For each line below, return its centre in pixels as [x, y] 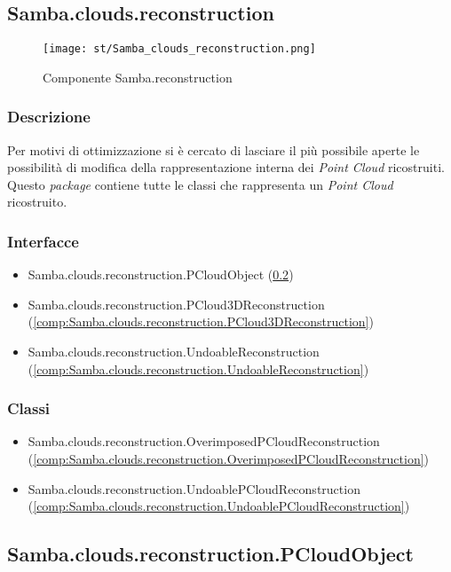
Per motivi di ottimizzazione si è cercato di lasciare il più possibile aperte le [214, 149]
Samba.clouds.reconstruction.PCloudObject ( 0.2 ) [161, 274]
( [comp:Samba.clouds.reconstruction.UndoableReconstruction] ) [198, 368]
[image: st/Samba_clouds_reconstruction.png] [179, 49]
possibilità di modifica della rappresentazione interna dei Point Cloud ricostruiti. [226, 167]
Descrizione [49, 117]
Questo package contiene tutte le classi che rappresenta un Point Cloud [200, 184]
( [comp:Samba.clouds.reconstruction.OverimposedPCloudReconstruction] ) [229, 459]
